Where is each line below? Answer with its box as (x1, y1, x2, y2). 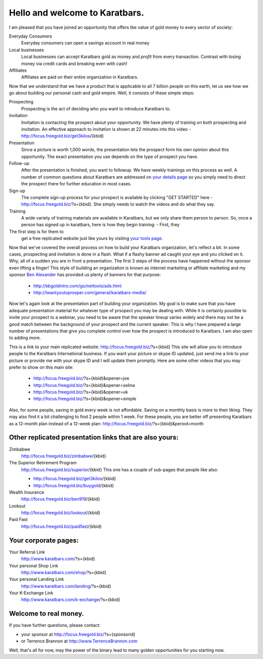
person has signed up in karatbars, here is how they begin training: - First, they (21, 222, 180, 228)
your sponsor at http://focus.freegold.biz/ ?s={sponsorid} (21, 631, 136, 637)
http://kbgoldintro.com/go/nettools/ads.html (33, 283, 122, 289)
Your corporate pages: (9, 536, 79, 544)
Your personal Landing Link (9, 576, 64, 582)
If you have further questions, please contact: (9, 622, 101, 628)
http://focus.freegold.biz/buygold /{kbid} (33, 482, 114, 488)
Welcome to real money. (9, 610, 84, 618)
